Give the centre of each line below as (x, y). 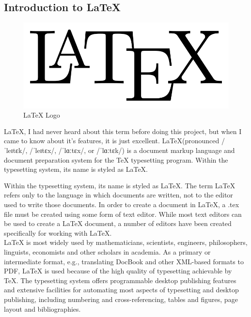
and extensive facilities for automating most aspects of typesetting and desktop (121, 290)
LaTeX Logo (42, 115)
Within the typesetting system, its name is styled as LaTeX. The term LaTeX (120, 185)
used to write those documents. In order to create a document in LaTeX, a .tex (122, 204)
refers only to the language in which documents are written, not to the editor (118, 195)
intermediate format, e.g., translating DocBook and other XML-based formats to (124, 261)
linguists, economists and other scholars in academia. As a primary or (107, 252)
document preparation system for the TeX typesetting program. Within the (116, 159)
